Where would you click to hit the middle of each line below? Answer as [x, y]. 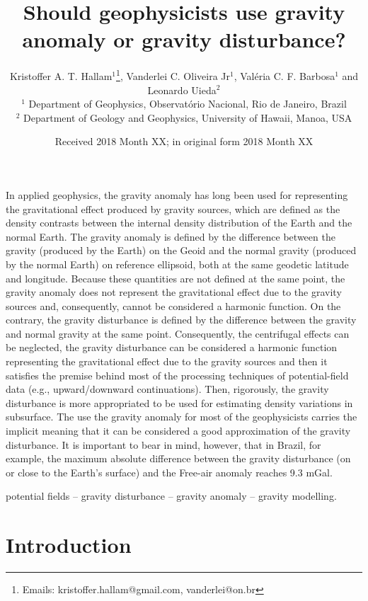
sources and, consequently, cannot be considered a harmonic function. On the [173, 305]
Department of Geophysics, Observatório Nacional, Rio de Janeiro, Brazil [188, 104]
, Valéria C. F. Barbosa [284, 75]
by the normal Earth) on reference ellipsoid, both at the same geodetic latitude [177, 264]
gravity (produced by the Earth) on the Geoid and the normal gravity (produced [181, 250]
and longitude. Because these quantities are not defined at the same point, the [176, 278]
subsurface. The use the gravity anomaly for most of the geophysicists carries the [182, 417]
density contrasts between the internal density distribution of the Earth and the [179, 223]
